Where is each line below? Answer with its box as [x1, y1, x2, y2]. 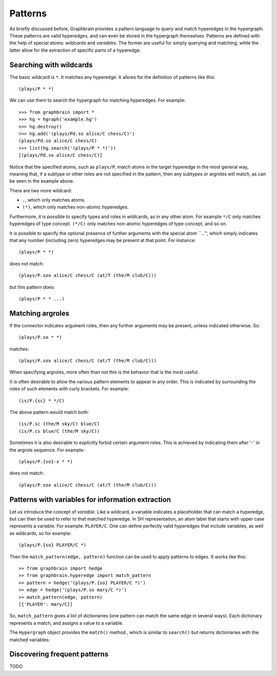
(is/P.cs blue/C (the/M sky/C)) [18, 428, 100, 434]
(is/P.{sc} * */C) [18, 397, 65, 404]
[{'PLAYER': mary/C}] [18, 601, 73, 607]
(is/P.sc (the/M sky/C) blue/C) [18, 421, 100, 427]
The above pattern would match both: [9, 409, 89, 415]
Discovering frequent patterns [9, 650, 109, 659]
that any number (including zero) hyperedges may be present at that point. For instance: [9, 237, 196, 244]
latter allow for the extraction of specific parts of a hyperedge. [9, 47, 141, 53]
